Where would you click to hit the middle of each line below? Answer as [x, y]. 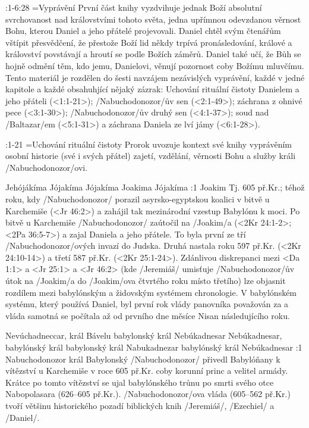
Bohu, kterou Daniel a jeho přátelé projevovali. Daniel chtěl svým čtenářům [143, 31]
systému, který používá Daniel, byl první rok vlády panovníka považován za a [147, 304]
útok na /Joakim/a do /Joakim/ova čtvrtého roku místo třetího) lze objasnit [146, 281]
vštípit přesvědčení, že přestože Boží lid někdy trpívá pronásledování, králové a [149, 42]
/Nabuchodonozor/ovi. [47, 167]
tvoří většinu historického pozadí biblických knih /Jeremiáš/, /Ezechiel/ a [140, 405]
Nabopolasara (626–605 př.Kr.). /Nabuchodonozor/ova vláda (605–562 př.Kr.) [148, 394]
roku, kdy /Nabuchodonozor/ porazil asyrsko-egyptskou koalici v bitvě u [138, 199]
